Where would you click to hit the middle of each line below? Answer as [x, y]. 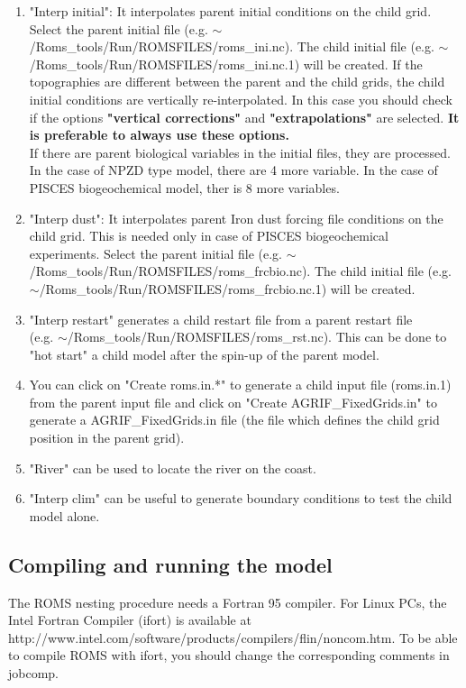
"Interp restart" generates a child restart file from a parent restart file [221, 319]
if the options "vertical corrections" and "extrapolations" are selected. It [244, 117]
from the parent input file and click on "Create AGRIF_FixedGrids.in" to [233, 402]
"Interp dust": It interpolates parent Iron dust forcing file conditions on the [236, 218]
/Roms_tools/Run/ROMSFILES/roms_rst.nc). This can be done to [257, 337]
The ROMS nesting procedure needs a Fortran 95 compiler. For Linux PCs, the [228, 602]
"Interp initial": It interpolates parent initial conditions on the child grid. [230, 11]
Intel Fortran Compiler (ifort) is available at [130, 620]
